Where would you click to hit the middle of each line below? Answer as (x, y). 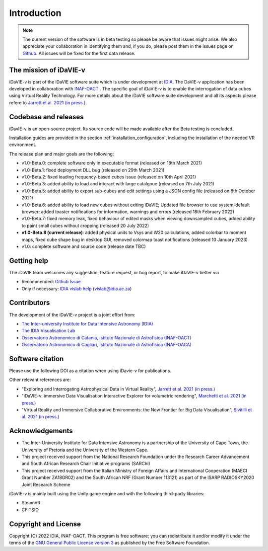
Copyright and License (45, 524)
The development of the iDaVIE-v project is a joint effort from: (72, 315)
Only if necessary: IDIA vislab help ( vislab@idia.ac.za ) (77, 289)
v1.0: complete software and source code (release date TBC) (84, 246)
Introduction (35, 13)
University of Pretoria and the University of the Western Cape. (85, 450)
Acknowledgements (41, 431)
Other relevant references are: (40, 380)
